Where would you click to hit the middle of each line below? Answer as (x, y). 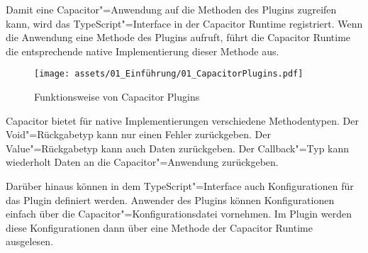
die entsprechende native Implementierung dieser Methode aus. (143, 51)
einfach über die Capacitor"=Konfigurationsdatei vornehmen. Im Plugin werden (179, 214)
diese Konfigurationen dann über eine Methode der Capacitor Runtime (159, 227)
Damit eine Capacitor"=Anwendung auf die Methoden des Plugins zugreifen (171, 9)
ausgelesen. (30, 241)
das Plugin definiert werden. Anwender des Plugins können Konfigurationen (170, 199)
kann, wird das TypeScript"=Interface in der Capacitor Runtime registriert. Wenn (184, 23)
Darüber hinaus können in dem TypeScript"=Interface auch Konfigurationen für (180, 186)
